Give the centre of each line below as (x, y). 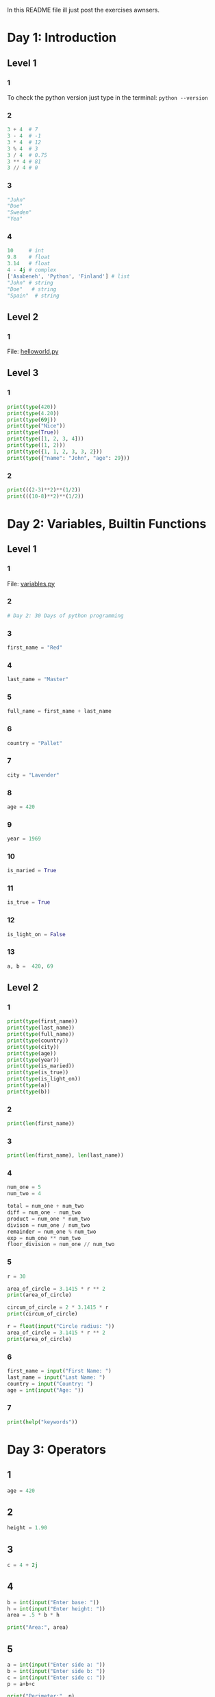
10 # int (26, 251)
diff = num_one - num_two (44, 1212)
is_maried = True (32, 871)
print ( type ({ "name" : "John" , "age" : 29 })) (68, 458)
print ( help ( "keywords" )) (42, 1422)
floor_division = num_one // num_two (61, 1244)
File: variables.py (31, 584)
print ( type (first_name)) (42, 1021)
